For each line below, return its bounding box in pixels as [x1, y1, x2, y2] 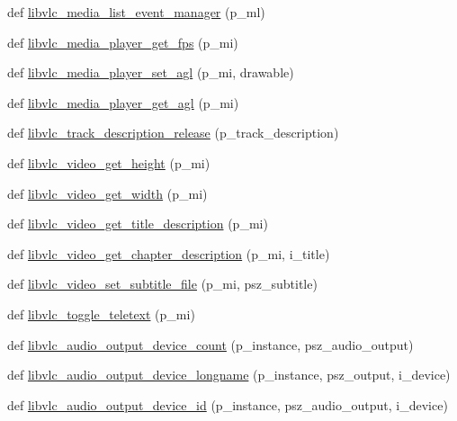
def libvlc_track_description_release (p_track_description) [7, 123, 339, 142]
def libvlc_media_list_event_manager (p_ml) [7, 3, 265, 21]
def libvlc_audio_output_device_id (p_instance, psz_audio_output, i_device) [7, 395, 448, 414]
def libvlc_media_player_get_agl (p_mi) [7, 93, 239, 112]
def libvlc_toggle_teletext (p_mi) [7, 304, 195, 323]
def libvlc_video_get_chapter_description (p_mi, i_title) [7, 244, 330, 263]
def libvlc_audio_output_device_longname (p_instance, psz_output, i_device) [7, 365, 451, 384]
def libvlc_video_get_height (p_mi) [7, 153, 211, 172]
